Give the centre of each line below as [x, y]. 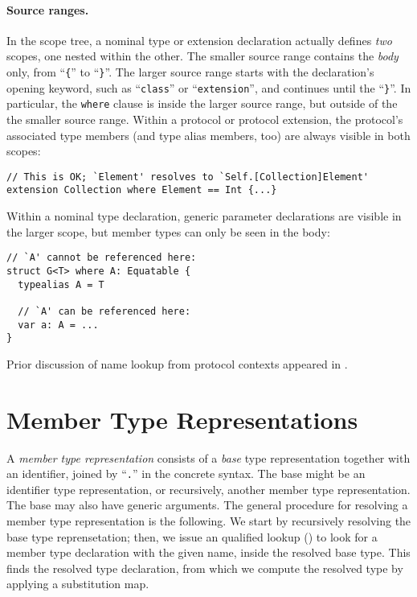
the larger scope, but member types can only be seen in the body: [168, 231]
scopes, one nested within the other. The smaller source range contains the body [202, 56]
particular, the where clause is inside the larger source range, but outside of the [202, 103]
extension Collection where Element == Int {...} [142, 190]
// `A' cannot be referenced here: [102, 258]
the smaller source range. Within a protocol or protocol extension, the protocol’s [205, 119]
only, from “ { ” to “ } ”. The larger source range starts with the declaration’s [190, 71]
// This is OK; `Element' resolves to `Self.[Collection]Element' [188, 177]
